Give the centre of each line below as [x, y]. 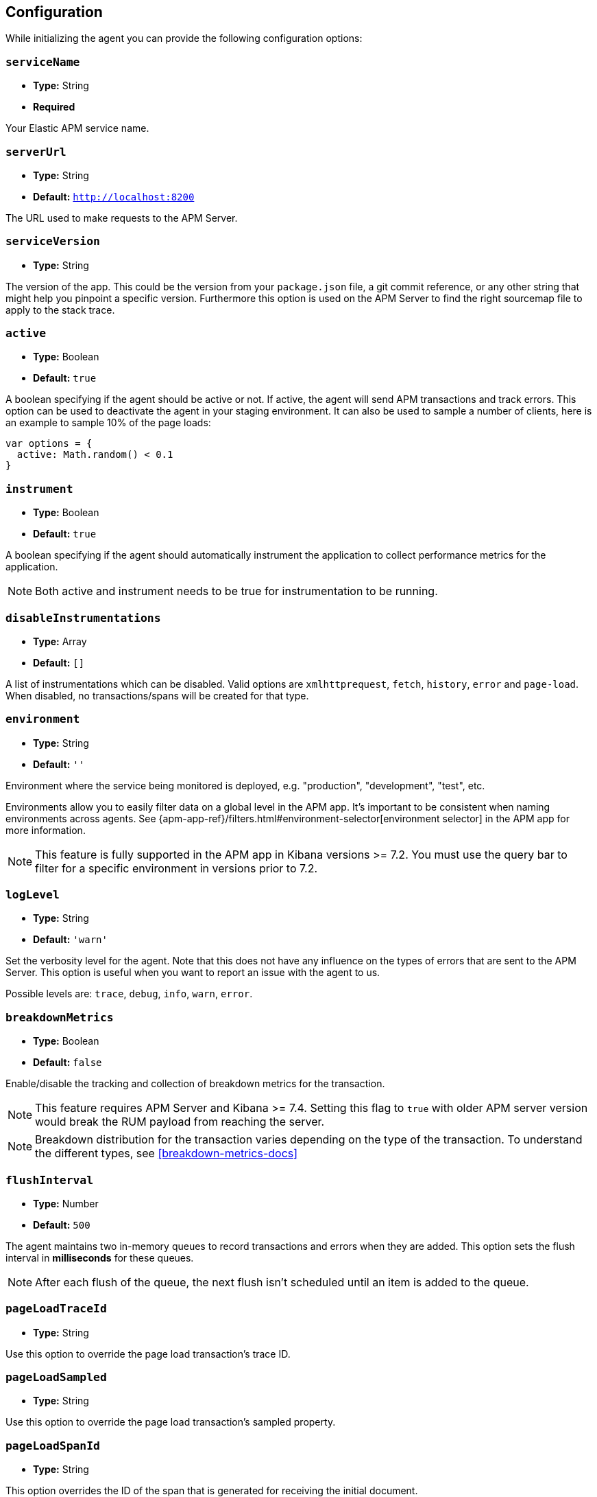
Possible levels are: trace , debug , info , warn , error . [129, 994]
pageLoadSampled [56, 1378]
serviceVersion [53, 242]
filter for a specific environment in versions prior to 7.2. [176, 868]
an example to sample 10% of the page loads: [108, 423]
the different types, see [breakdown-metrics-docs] [167, 1153]
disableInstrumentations [83, 618]
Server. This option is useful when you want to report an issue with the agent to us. [193, 973]
